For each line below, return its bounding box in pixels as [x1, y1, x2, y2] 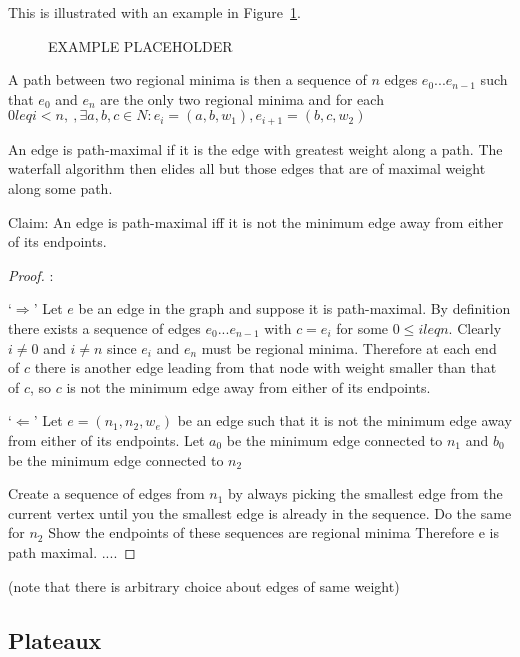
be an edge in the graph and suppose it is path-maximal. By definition [78, 298, 511, 319]
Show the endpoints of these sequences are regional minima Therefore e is [48, 522, 500, 543]
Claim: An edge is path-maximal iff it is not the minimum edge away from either [8, 211, 504, 232]
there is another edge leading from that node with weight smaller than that [34, 357, 497, 378]
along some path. [8, 178, 113, 199]
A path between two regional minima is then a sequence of [8, 69, 367, 90]
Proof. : [8, 264, 54, 285]
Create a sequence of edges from [8, 483, 205, 504]
